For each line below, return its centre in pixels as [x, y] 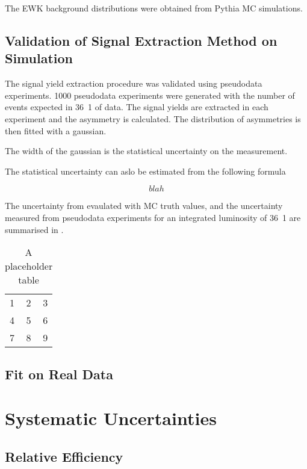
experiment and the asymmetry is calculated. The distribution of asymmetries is [153, 118]
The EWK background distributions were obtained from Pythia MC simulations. [154, 8]
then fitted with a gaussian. [56, 130]
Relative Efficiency [64, 456]
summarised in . [34, 229]
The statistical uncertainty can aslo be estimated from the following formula [145, 171]
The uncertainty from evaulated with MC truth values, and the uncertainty [144, 206]
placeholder [29, 266]
